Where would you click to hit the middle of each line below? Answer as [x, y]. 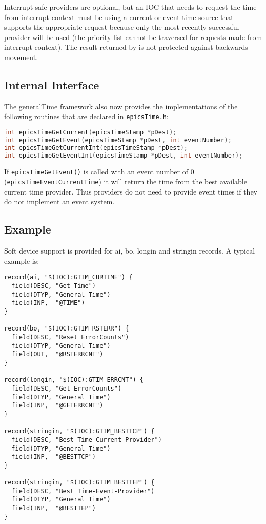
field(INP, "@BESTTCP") [54, 457]
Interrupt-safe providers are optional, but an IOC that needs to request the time [130, 7]
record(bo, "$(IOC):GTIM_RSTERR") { [67, 329]
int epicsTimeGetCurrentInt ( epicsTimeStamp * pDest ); [96, 148]
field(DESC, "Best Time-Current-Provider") [87, 440]
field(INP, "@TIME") [48, 303]
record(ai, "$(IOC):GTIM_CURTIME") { [68, 277]
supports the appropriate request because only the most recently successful [122, 27]
